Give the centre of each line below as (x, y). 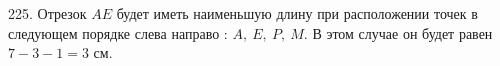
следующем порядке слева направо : (118, 32)
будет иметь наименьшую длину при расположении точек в (297, 13)
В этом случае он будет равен (402, 32)
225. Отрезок (47, 13)
